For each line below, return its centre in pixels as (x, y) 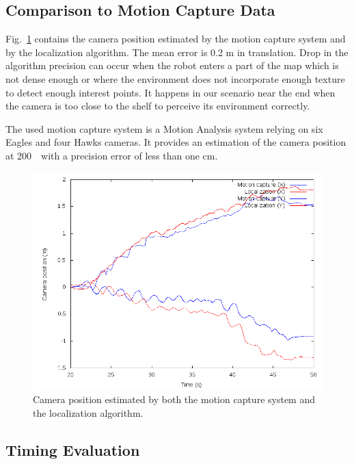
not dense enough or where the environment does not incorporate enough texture (175, 78)
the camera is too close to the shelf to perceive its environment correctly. (158, 106)
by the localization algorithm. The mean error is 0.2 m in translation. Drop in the (177, 52)
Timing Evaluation (73, 449)
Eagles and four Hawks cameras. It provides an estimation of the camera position (176, 142)
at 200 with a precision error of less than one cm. (112, 155)
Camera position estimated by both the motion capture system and (174, 399)
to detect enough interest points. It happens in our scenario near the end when (171, 92)
